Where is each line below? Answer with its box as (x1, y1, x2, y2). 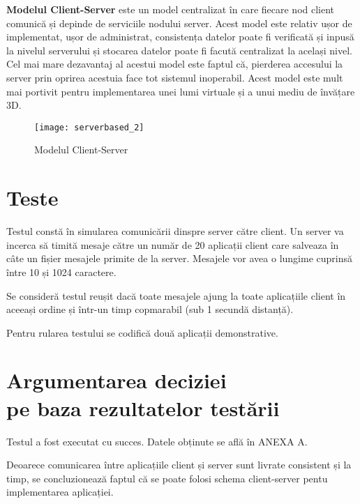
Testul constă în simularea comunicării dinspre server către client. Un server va (6, 224, 344, 238)
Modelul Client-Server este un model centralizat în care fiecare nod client (6, 2, 335, 16)
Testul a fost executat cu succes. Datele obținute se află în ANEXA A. (6, 434, 308, 448)
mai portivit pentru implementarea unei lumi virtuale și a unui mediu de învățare (6, 84, 355, 98)
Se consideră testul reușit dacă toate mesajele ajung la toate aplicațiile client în (6, 288, 346, 303)
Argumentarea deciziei (6, 366, 227, 395)
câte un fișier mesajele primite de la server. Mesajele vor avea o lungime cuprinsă (6, 251, 353, 266)
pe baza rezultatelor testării (6, 393, 280, 422)
